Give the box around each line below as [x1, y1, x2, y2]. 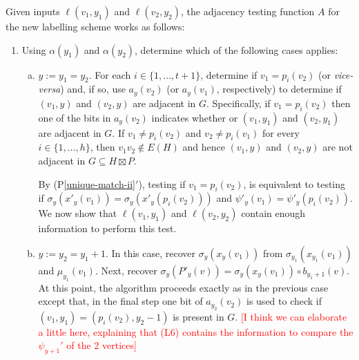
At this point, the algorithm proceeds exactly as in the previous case [38, 280, 329, 294]
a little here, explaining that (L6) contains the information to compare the [38, 324, 353, 339]
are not [322, 140, 353, 154]
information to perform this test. [38, 221, 177, 236]
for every [262, 125, 300, 140]
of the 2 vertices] [66, 338, 137, 352]
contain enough [241, 206, 306, 220]
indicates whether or [151, 110, 238, 124]
